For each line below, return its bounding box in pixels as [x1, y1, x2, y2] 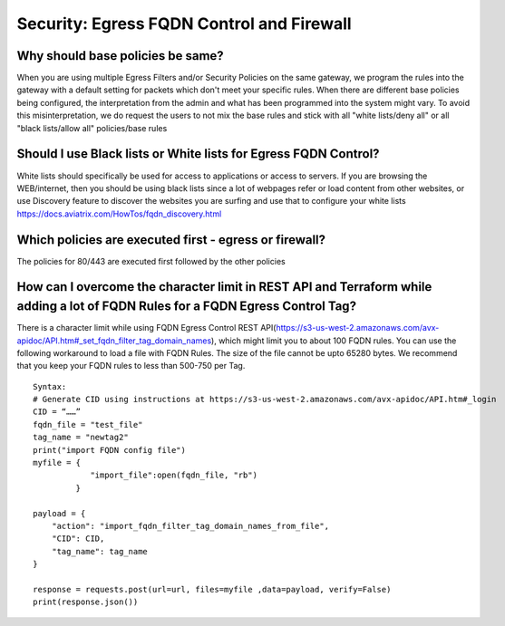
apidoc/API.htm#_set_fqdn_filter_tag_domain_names [16, 335, 212, 346]
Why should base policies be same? [16, 48, 224, 63]
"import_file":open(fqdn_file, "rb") [90, 470, 258, 480]
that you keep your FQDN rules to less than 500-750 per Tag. [16, 361, 246, 371]
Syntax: [33, 381, 67, 391]
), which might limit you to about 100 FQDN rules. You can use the [210, 335, 457, 346]
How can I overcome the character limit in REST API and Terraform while [16, 279, 432, 294]
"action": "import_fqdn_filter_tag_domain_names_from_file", [51, 521, 330, 531]
